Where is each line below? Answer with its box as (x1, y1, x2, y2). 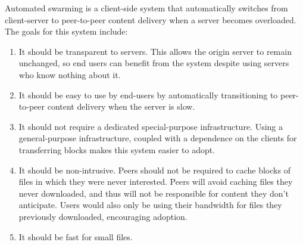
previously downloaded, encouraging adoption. (18, 210, 188, 222)
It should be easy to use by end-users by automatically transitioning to (18, 88, 278, 101)
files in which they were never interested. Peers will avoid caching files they (18, 175, 293, 188)
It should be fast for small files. (18, 230, 133, 243)
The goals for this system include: (5, 25, 128, 38)
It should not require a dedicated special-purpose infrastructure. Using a (18, 120, 283, 132)
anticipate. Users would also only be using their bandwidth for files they (18, 199, 282, 211)
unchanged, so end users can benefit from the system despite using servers (18, 57, 289, 69)
